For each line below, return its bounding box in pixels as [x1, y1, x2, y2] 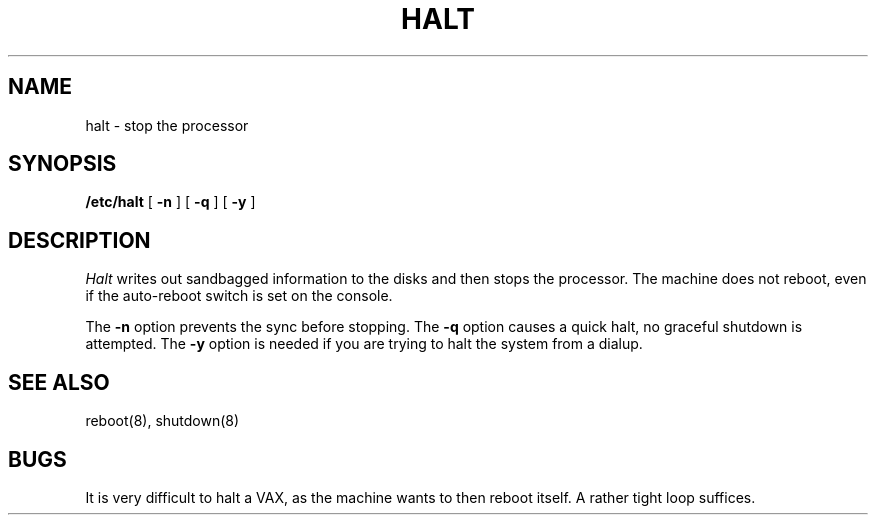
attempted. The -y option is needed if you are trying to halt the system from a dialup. [85, 335, 643, 353]
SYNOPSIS [8, 151, 117, 177]
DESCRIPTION [8, 227, 151, 253]
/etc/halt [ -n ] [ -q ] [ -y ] [85, 193, 256, 211]
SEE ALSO [8, 369, 110, 395]
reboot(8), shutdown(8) [85, 412, 240, 430]
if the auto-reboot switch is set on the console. [85, 287, 393, 305]
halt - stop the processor [85, 116, 249, 134]
